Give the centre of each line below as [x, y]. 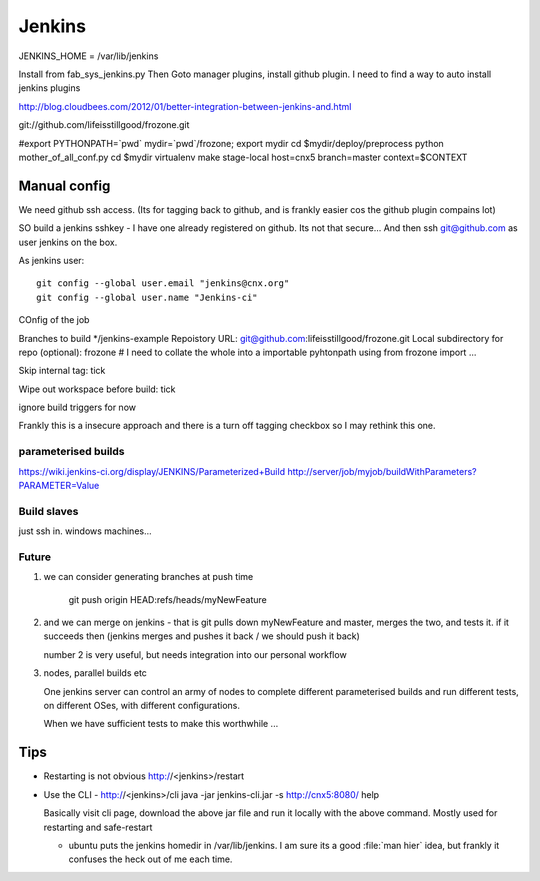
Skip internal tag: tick [62, 371]
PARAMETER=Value [59, 486]
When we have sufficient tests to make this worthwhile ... [161, 724]
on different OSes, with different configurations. [141, 706]
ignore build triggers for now [77, 407]
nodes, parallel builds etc [95, 673]
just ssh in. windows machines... [85, 531]
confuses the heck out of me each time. [150, 859]
